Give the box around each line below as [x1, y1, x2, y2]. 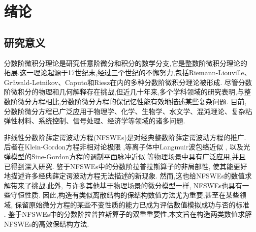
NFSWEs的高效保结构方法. [4, 219, 89, 229]
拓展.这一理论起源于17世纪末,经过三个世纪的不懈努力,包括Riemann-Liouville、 [4, 67, 251, 78]
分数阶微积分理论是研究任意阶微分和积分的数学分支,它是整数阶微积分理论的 [4, 58, 247, 68]
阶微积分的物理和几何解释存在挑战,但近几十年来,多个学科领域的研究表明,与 [4, 87, 244, 97]
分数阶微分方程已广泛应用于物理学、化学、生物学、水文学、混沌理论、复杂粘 [4, 106, 252, 116]
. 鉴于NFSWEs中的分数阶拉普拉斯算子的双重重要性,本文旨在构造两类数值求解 [4, 209, 252, 219]
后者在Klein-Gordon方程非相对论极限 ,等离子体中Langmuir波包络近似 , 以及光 [4, 142, 251, 152]
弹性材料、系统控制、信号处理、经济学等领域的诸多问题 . [4, 116, 185, 126]
